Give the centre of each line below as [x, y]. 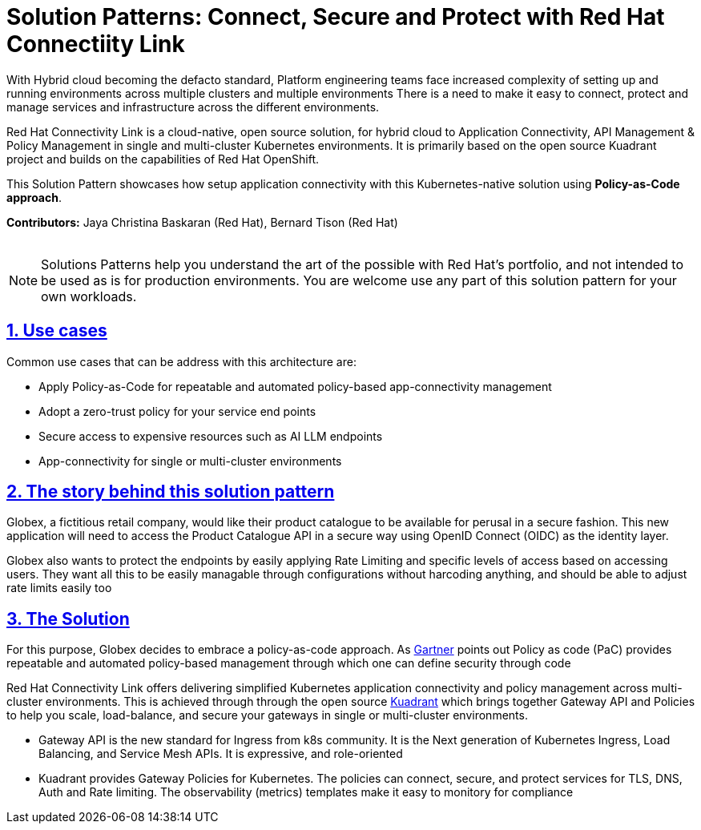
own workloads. [89, 296]
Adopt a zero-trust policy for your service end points [177, 411]
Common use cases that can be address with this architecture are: [181, 361]
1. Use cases [57, 331]
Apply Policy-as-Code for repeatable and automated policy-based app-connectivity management [295, 386]
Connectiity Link [96, 44]
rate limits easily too [59, 588]
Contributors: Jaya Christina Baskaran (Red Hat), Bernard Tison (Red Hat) [202, 222]
